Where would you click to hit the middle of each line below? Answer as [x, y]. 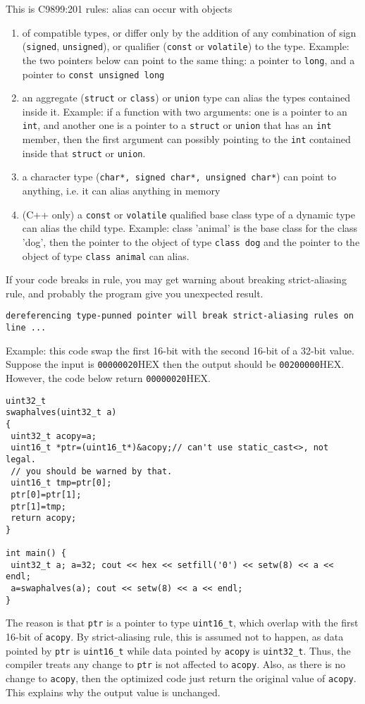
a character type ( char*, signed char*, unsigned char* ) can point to [179, 177]
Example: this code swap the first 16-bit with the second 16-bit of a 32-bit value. [180, 350]
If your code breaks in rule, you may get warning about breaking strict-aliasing [176, 279]
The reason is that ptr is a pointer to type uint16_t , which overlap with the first [182, 623]
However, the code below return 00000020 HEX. [108, 377]
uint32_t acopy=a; [54, 436]
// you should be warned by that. [92, 471]
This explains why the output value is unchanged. [113, 692]
